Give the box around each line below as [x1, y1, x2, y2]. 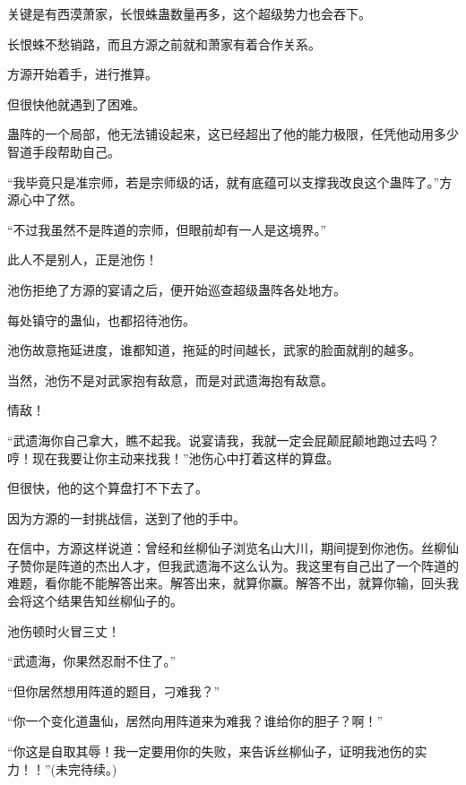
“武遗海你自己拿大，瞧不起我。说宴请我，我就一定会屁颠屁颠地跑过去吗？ [7, 430, 440, 449]
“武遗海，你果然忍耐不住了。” [7, 651, 177, 670]
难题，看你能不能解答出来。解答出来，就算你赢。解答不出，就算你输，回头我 [7, 574, 459, 592]
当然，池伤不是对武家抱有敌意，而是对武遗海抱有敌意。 [7, 370, 333, 389]
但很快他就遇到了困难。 [7, 94, 145, 113]
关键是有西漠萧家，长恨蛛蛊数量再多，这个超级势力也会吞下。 [7, 4, 371, 22]
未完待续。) [56, 759, 117, 778]
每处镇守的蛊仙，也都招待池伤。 [7, 310, 195, 329]
